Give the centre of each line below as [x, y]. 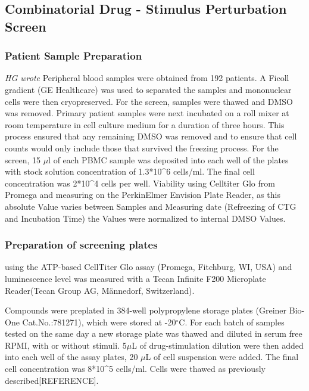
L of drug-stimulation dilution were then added [218, 345]
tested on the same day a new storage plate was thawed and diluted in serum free [154, 333]
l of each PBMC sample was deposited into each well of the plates [168, 159]
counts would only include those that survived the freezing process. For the [142, 148]
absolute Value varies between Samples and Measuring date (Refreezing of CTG [151, 206]
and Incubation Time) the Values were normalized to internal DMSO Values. [145, 218]
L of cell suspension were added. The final [222, 357]
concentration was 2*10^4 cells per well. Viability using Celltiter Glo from [140, 183]
